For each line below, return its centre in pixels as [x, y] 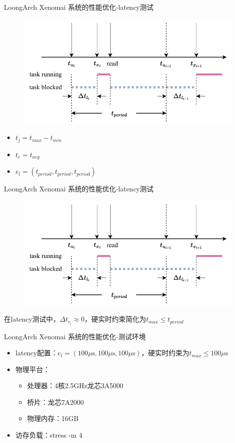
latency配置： [36, 353]
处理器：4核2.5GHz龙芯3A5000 [75, 385]
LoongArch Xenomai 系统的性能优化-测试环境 [75, 336]
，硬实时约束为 [165, 353]
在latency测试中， [32, 319]
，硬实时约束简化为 [115, 319]
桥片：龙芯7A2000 [56, 402]
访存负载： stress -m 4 [49, 435]
